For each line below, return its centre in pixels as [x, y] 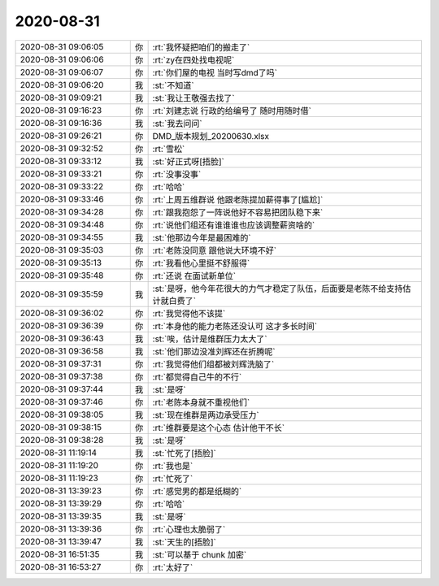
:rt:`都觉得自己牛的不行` [197, 376]
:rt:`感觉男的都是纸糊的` [197, 491]
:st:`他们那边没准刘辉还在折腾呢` [214, 351]
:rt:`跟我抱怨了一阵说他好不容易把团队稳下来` [238, 212]
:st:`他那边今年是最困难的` [202, 237]
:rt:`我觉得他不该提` [189, 313]
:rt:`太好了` [173, 567]
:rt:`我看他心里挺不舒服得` [201, 263]
